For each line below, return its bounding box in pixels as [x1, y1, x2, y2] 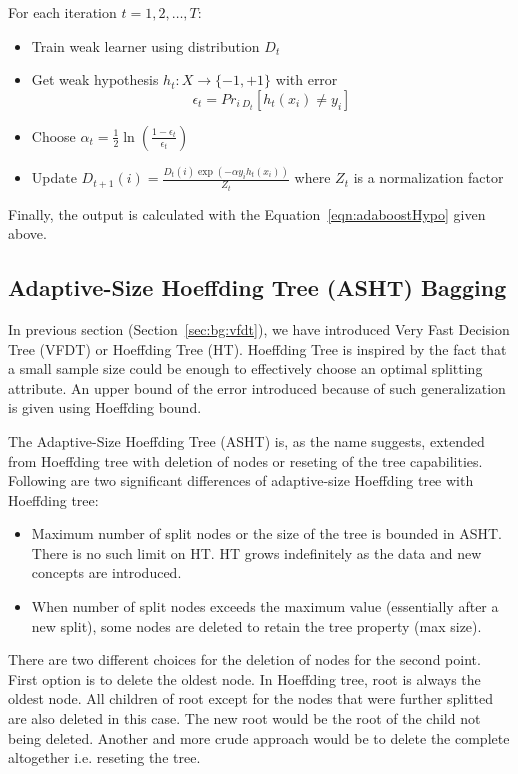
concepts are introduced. [31, 562, 182, 583]
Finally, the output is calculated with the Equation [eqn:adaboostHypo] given [8, 203, 486, 224]
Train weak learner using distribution [31, 35, 260, 56]
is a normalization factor [353, 167, 504, 188]
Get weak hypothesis [31, 69, 159, 90]
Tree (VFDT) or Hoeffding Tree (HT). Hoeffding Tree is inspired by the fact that [8, 338, 507, 359]
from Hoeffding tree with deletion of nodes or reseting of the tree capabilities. [8, 450, 483, 471]
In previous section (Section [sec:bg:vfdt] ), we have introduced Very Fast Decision [8, 318, 510, 339]
